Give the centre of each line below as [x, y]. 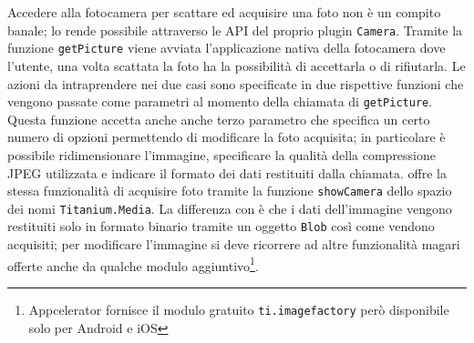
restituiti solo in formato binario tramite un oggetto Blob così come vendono [221, 226]
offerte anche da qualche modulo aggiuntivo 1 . [133, 264]
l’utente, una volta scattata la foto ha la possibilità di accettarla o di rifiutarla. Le [237, 65]
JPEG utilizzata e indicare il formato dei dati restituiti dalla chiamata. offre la [227, 172]
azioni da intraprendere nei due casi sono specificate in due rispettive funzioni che [236, 83]
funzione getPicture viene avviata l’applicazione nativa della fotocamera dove [227, 48]
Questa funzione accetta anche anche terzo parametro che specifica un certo [219, 119]
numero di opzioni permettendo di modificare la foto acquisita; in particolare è [227, 137]
